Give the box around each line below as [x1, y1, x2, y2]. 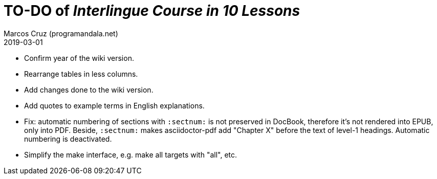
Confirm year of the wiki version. [24, 53, 134, 62]
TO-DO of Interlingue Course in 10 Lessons [4, 2, 300, 19]
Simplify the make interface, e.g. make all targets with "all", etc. [24, 150, 237, 159]
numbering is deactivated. [24, 134, 112, 143]
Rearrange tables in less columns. [24, 69, 138, 78]
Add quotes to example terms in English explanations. [24, 101, 205, 110]
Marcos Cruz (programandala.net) [4, 29, 118, 38]
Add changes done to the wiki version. [24, 85, 154, 94]
